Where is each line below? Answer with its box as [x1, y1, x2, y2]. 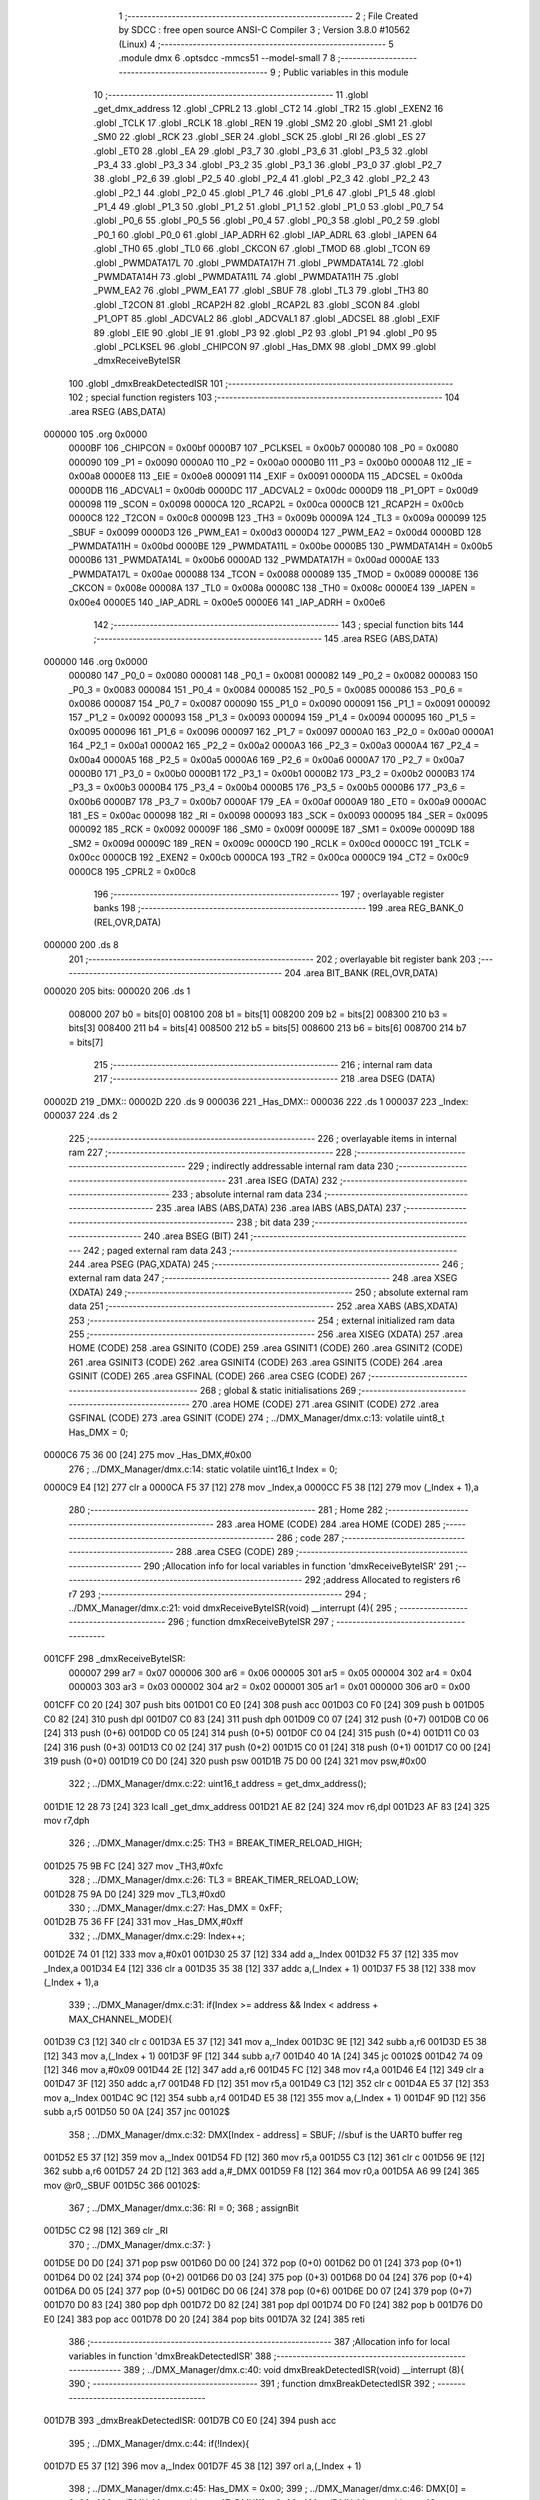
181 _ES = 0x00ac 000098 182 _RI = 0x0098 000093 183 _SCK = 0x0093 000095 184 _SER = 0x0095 [68, 810, 489, 822]
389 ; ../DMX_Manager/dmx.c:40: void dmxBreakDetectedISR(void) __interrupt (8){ [123, 2363, 465, 2375]
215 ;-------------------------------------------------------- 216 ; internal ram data [93, 1058, 433, 1070]
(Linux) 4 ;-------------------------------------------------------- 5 [118, 38, 394, 50]
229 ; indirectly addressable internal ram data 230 [187, 1160, 394, 1172]
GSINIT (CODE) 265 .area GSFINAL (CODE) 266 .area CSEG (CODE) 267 [68, 1370, 367, 1382]
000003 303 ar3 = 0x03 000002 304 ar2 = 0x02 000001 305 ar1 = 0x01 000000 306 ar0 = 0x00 [68, 1680, 470, 1692]
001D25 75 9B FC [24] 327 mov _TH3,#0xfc [43, 1860, 224, 1872]
